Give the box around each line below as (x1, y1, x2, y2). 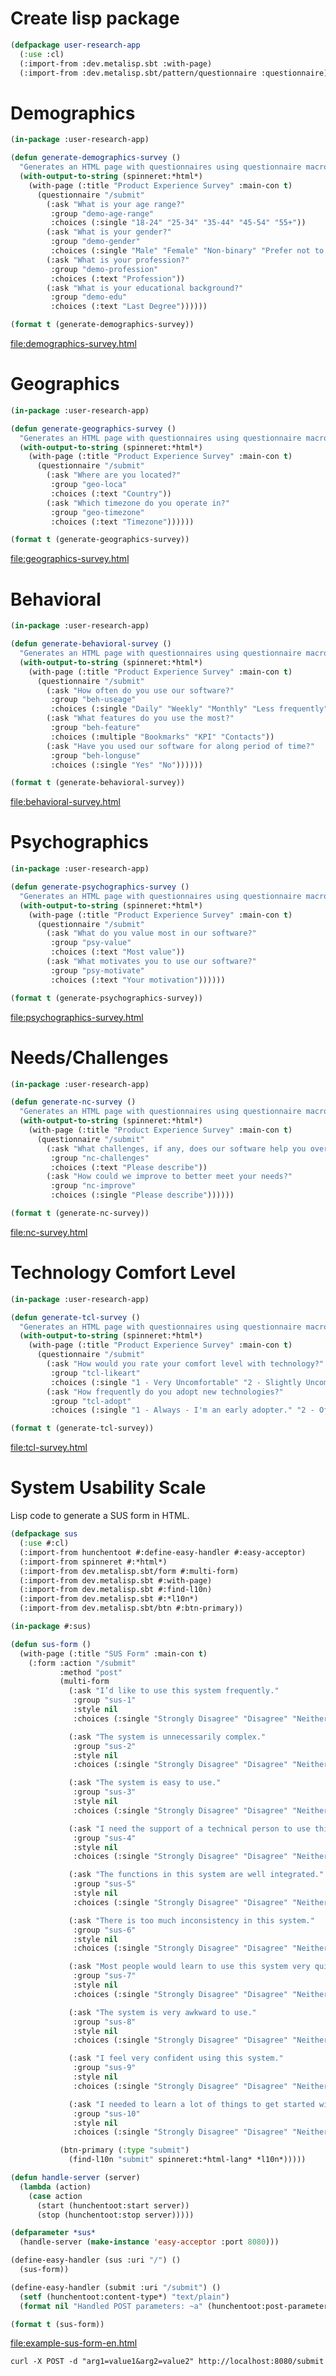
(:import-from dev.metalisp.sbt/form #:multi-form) (19, 1566, 240, 1576)
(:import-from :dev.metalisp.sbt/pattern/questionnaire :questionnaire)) (19, 68, 333, 78)
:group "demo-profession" (50, 264, 159, 274)
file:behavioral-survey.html (10, 796, 121, 808)
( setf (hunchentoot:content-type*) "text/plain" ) (19, 2292, 230, 2302)
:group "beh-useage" (50, 695, 137, 705)
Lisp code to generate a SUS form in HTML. (10, 1510, 190, 1522)
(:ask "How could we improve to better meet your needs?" (46, 1172, 293, 1182)
